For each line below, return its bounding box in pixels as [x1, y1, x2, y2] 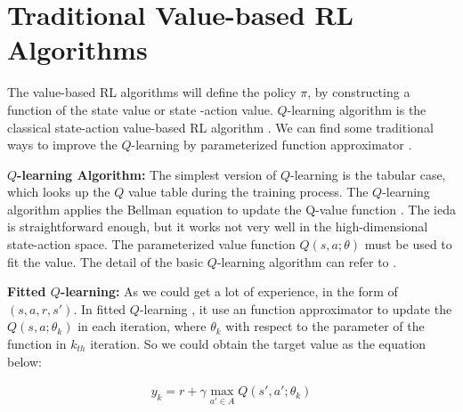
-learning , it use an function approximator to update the [139, 299, 452, 318]
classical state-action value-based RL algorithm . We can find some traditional [7, 117, 434, 136]
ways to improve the [7, 135, 118, 154]
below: [7, 351, 42, 370]
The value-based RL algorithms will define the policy [7, 83, 296, 101]
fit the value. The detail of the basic [7, 252, 204, 271]
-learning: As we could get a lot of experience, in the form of [60, 282, 398, 301]
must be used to [364, 235, 452, 254]
